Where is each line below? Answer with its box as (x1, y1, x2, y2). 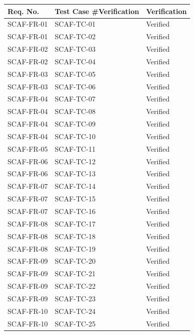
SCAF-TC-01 (55, 19, 96, 29)
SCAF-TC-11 (55, 143, 96, 154)
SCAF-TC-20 (55, 256, 96, 266)
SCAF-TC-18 (55, 231, 96, 241)
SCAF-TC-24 (55, 305, 96, 316)
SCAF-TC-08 (55, 106, 96, 117)
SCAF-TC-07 (55, 93, 96, 104)
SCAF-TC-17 (55, 218, 96, 229)
